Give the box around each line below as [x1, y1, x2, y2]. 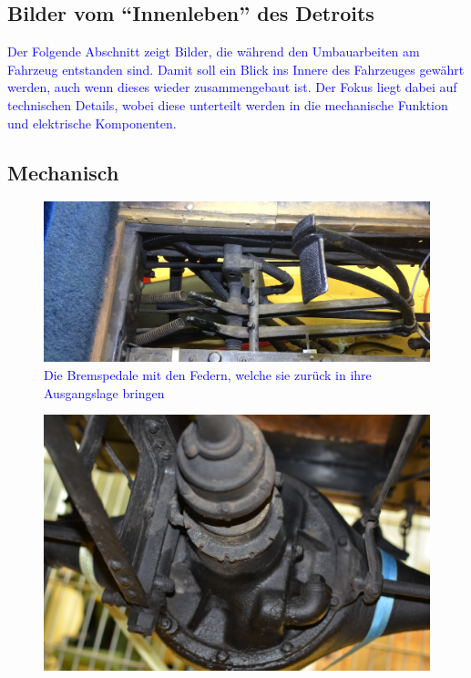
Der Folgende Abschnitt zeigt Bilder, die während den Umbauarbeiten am [7, 42, 420, 61]
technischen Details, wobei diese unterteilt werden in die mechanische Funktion [7, 95, 448, 114]
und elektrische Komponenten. [7, 113, 177, 132]
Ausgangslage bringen [44, 383, 165, 402]
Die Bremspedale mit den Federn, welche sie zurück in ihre [44, 365, 372, 384]
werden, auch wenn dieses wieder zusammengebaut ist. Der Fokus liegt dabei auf [7, 77, 457, 97]
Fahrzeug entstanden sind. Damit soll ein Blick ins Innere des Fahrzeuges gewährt [7, 59, 465, 78]
